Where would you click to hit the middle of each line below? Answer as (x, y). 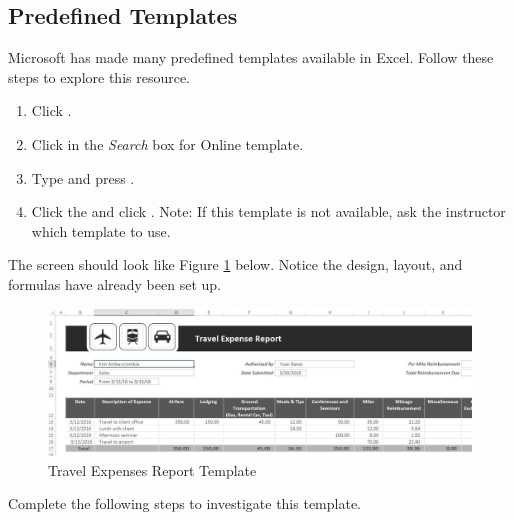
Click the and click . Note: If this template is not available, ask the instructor (268, 211)
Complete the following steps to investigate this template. (184, 503)
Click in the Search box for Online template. (167, 143)
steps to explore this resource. (99, 76)
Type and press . (83, 177)
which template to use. (101, 230)
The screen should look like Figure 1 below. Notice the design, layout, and (235, 264)
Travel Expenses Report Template (152, 469)
